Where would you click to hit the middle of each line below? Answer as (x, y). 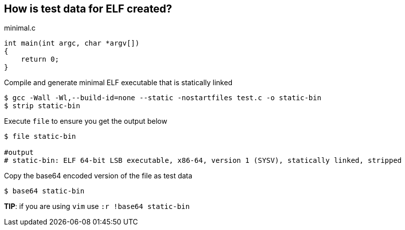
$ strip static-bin (42, 106)
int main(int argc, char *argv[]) (72, 43)
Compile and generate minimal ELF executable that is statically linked (118, 83)
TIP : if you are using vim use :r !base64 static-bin (97, 206)
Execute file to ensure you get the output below (86, 121)
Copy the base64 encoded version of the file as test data (98, 176)
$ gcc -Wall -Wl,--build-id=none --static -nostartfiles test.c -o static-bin (163, 98)
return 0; (40, 59)
